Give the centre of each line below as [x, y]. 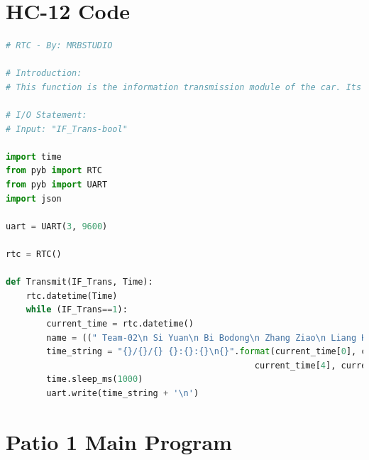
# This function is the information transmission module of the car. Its [184, 87]
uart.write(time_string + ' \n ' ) [123, 393]
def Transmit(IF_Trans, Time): [79, 282]
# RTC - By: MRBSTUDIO [59, 46]
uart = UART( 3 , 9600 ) [57, 226]
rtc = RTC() [34, 254]
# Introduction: [44, 73]
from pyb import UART [57, 185]
